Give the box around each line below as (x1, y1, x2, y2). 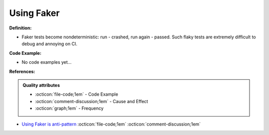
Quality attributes (22, 82, 60, 88)
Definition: (9, 25, 32, 31)
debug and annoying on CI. (21, 41, 77, 47)
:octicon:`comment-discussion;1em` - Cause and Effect (35, 98, 148, 104)
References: (9, 68, 35, 74)
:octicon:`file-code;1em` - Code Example (35, 91, 119, 97)
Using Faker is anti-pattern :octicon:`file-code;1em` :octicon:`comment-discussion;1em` (21, 121, 201, 127)
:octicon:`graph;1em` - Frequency (35, 105, 104, 112)
